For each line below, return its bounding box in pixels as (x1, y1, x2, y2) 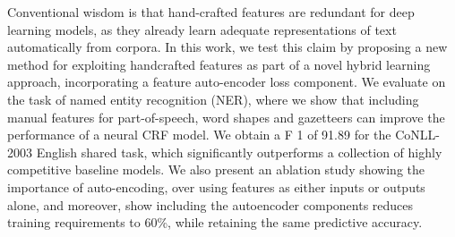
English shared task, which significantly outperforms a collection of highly (36, 142, 442, 161)
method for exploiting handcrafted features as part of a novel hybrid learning (7, 55, 431, 73)
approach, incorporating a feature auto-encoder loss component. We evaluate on (7, 72, 446, 91)
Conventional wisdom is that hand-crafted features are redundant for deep (7, 3, 415, 21)
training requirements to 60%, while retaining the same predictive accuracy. (7, 213, 423, 232)
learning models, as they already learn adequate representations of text (7, 20, 397, 38)
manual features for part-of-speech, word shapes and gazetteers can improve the (7, 107, 445, 126)
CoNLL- (395, 125, 440, 144)
